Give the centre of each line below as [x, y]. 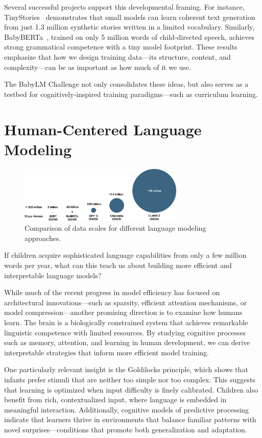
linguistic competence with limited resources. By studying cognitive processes [125, 332]
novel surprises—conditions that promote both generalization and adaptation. [126, 429]
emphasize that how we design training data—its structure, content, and [117, 56]
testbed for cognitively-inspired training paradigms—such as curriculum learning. [131, 94]
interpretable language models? [53, 275]
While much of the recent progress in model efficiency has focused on [112, 292]
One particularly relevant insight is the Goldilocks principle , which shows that [126, 369]
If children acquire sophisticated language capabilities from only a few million [125, 255]
